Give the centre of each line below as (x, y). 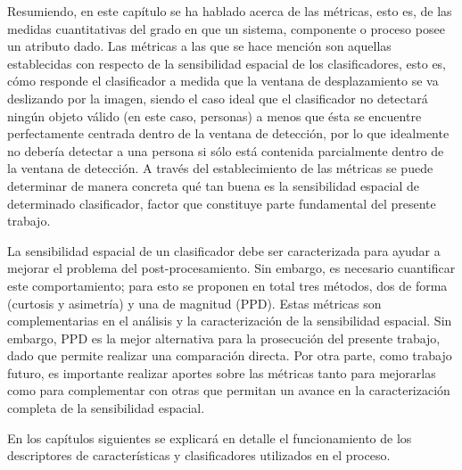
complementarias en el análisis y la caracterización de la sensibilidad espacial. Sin (230, 321)
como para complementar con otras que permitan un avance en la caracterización (229, 390)
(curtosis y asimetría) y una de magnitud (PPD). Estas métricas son (194, 303)
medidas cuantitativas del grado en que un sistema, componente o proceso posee (226, 28)
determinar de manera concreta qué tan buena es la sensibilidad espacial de (214, 185)
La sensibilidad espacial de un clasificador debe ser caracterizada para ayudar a (224, 250)
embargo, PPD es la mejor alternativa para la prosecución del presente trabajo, (224, 338)
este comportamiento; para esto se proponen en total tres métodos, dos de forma (227, 285)
